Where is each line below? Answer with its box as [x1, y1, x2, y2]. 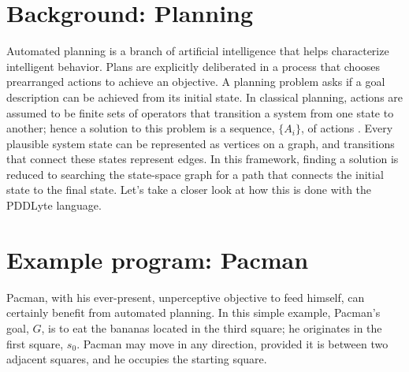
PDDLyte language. [6, 197, 102, 214]
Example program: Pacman [6, 243, 309, 275]
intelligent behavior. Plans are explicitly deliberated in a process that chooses [6, 58, 381, 74]
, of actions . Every [300, 120, 393, 136]
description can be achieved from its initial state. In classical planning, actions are [6, 88, 403, 105]
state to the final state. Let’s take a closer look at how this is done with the [6, 181, 372, 198]
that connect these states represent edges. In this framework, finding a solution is [6, 151, 399, 167]
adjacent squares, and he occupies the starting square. [6, 351, 267, 367]
